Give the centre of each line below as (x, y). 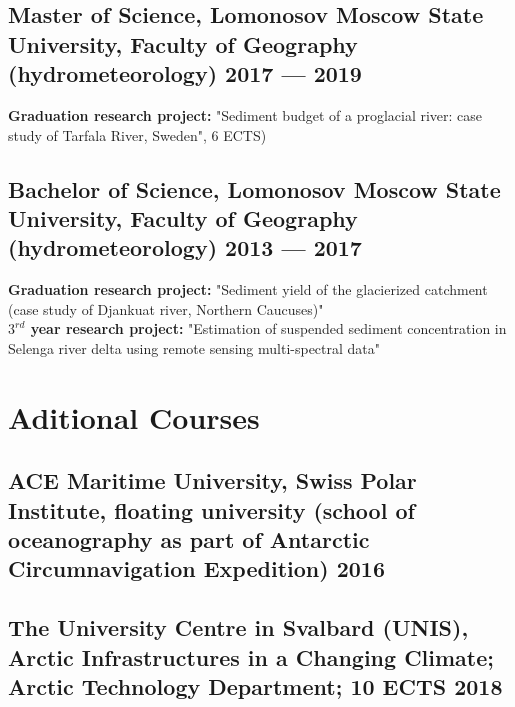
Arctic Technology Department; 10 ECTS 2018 (255, 686)
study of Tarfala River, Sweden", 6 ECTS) (137, 134)
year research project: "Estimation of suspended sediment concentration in (268, 328)
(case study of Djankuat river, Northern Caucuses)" (166, 308)
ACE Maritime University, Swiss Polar (212, 480)
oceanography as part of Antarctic (189, 539)
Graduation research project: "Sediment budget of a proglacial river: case (245, 114)
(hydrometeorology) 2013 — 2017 (185, 247)
